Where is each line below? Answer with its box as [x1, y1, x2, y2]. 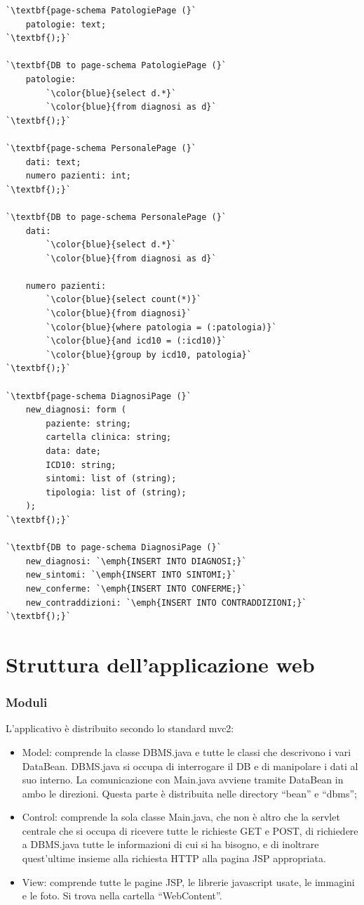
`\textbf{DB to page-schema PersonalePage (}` [6, 211, 227, 222]
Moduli [6, 694, 48, 711]
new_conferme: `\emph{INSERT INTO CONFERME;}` [25, 583, 247, 594]
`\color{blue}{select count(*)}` [46, 294, 202, 305]
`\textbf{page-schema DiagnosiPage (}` [6, 391, 191, 401]
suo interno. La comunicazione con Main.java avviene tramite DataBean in [22, 772, 344, 787]
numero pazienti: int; [25, 171, 131, 181]
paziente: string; [46, 418, 131, 429]
